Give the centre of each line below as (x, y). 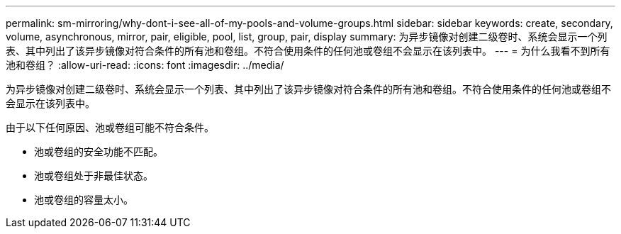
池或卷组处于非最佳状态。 (94, 175)
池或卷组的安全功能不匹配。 (99, 151)
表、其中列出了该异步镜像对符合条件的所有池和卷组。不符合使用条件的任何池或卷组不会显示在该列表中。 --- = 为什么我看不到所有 (308, 51)
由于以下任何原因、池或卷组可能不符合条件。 (110, 127)
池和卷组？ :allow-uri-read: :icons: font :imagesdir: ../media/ (145, 65)
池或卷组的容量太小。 (84, 200)
